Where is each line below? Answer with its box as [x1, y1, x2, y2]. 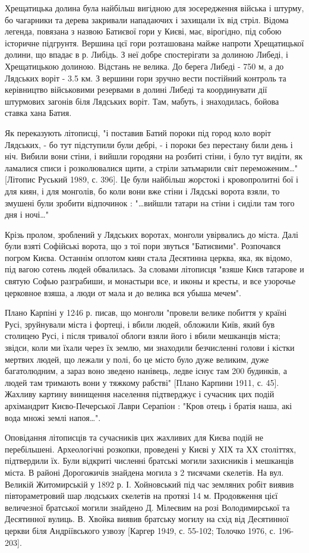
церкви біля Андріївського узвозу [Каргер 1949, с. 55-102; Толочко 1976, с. [5, 524, 276, 536]
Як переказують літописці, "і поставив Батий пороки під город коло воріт [5, 126, 271, 139]
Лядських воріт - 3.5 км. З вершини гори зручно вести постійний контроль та [5, 71, 286, 84]
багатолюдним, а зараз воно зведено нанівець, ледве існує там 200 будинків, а [5, 365, 287, 377]
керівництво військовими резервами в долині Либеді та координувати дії [5, 83, 267, 96]
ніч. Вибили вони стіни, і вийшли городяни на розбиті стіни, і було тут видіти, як [5, 150, 303, 162]
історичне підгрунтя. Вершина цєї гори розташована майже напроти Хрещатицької [5, 36, 304, 49]
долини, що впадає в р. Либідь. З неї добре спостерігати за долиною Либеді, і [5, 48, 288, 61]
